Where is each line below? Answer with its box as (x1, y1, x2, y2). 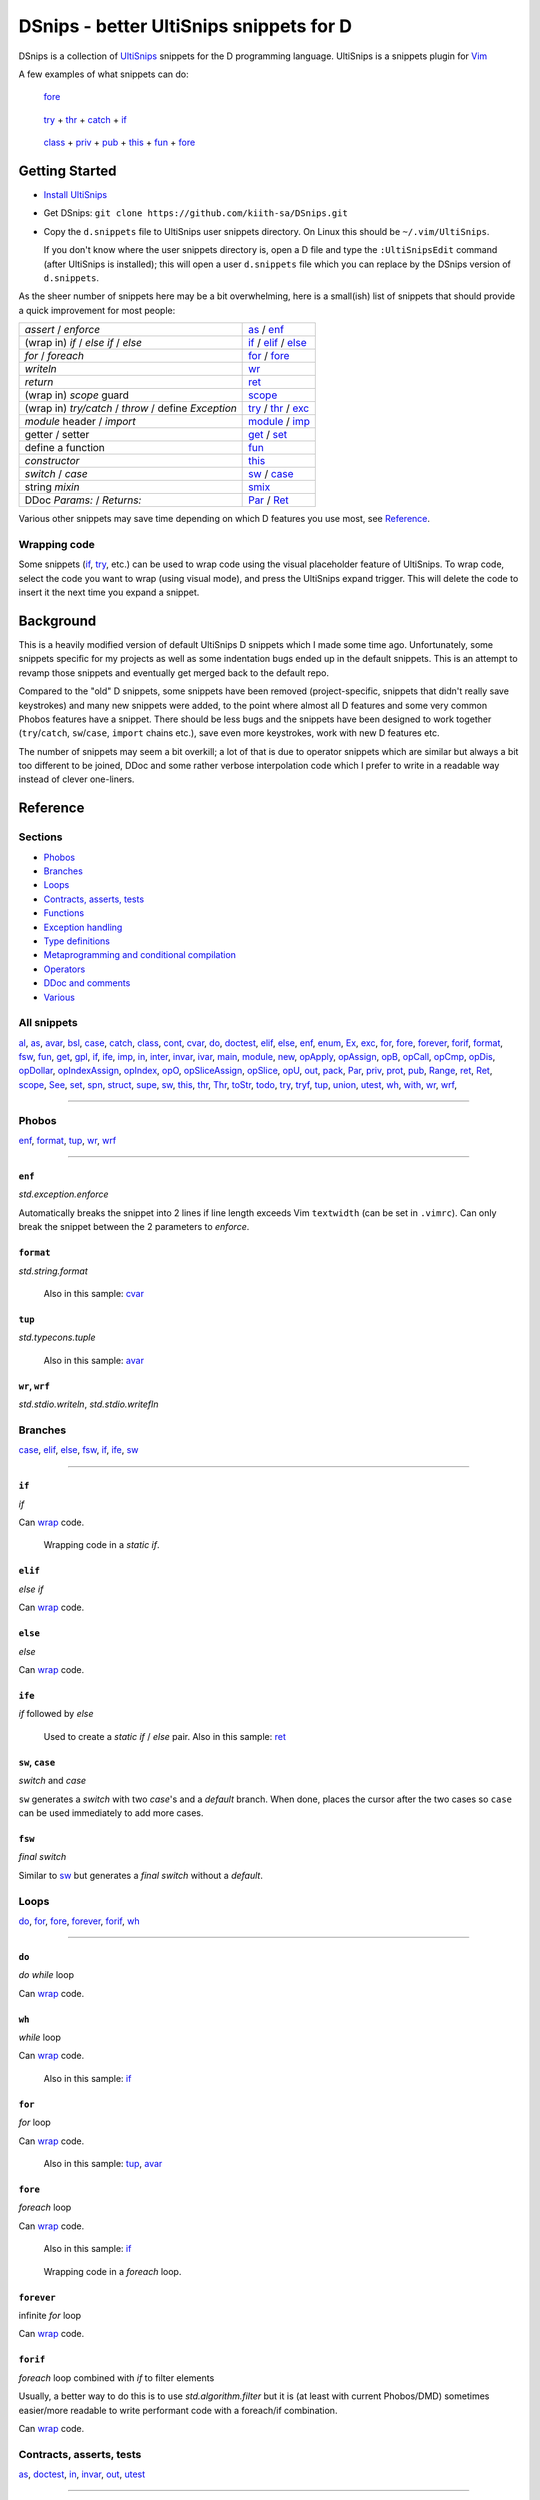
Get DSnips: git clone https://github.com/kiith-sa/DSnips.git (43, 207, 349, 219)
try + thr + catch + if (43, 113, 127, 125)
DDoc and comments (43, 977, 131, 989)
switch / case (24, 467, 89, 481)
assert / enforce (24, 323, 100, 337)
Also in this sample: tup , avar (43, 2158, 163, 2169)
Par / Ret (248, 493, 289, 507)
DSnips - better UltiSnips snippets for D (18, 15, 352, 37)
